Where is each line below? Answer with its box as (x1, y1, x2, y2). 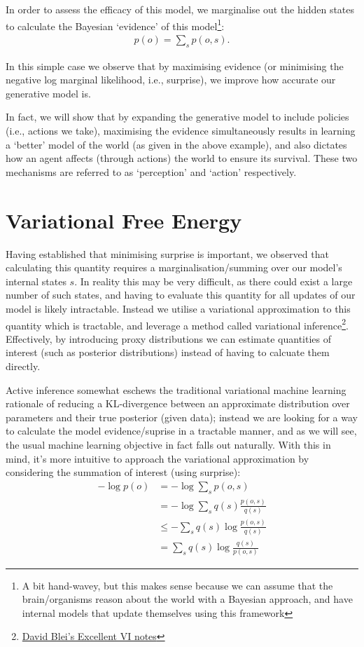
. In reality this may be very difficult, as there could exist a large (74, 273, 353, 288)
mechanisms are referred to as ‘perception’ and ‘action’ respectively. (6, 164, 297, 179)
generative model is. (6, 86, 91, 100)
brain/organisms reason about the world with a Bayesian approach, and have (22, 592, 353, 606)
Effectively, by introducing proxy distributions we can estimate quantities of (6, 331, 331, 346)
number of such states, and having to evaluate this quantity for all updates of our (6, 287, 356, 302)
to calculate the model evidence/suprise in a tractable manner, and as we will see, (6, 423, 357, 438)
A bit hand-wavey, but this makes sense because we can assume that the (22, 578, 333, 592)
